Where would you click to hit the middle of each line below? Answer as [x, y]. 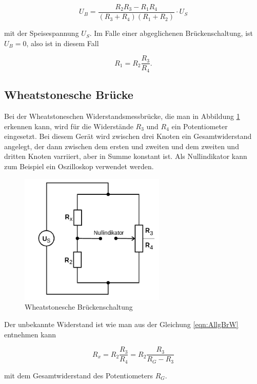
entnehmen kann [30, 334]
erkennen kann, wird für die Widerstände [69, 126]
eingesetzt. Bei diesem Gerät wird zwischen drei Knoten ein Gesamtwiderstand [128, 136]
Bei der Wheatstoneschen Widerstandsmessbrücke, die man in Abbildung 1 [122, 116]
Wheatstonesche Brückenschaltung [79, 307]
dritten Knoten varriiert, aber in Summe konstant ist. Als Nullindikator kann [126, 156]
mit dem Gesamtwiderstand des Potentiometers [78, 375]
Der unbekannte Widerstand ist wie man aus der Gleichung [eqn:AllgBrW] [121, 324]
